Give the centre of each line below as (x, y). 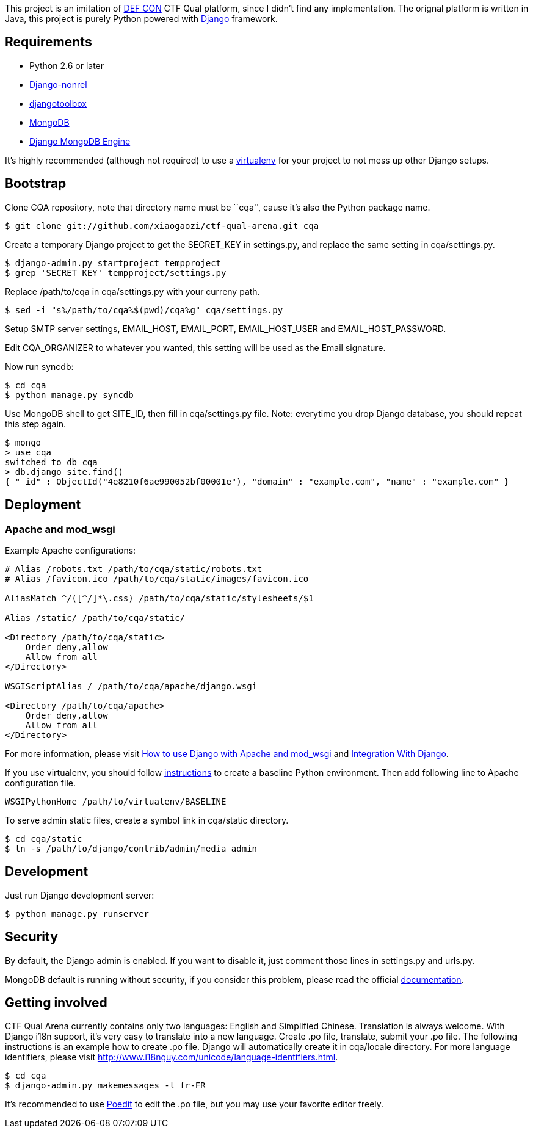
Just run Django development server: (80, 895)
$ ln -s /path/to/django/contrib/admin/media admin (131, 848)
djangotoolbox (58, 103)
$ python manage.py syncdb (69, 395)
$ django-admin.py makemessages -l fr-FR (105, 1086)
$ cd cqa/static (44, 838)
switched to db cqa (51, 462)
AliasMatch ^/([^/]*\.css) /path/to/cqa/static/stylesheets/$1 (159, 598)
